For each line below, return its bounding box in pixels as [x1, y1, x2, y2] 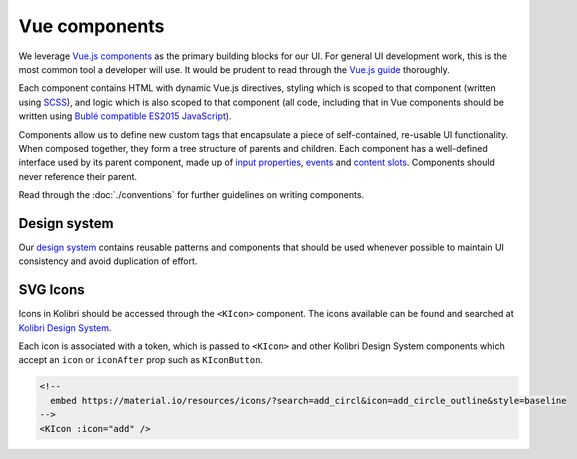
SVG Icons [18, 281, 85, 299]
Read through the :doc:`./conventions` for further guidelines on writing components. [18, 189, 365, 201]
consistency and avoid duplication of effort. [18, 255, 198, 267]
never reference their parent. [18, 170, 138, 182]
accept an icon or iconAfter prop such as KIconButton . [18, 354, 264, 366]
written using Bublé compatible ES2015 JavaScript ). [18, 110, 232, 122]
